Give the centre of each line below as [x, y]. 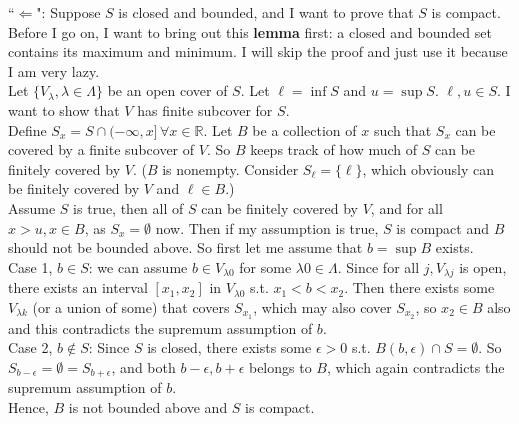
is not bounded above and [148, 406]
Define [27, 129]
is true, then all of [128, 207]
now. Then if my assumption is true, [267, 227]
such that [402, 129]
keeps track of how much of [334, 149]
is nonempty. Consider [230, 168]
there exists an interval [78, 287]
